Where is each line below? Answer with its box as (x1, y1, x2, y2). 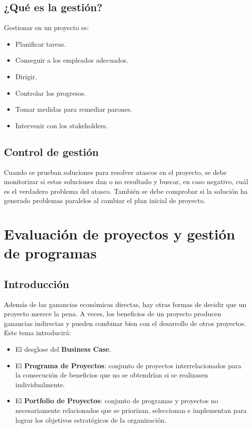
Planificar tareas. (15, 38, 66, 49)
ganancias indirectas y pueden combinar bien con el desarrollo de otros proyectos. (4, 318, 246, 328)
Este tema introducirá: (4, 327, 71, 338)
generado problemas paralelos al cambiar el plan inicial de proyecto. (4, 195, 205, 205)
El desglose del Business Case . (15, 344, 111, 354)
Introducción (4, 276, 69, 291)
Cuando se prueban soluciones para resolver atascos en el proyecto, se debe (4, 167, 227, 177)
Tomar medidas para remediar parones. (15, 104, 133, 114)
